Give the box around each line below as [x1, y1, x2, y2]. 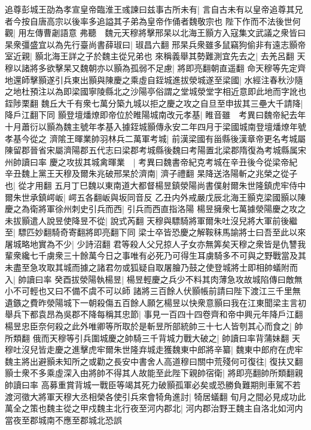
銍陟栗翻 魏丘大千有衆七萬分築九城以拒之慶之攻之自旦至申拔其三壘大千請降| [5, 96, 303, 109]
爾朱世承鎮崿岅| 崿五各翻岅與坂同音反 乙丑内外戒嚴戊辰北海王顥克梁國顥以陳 [5, 190, 306, 203]
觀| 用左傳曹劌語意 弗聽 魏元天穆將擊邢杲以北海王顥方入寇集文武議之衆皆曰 [5, 26, 306, 39]
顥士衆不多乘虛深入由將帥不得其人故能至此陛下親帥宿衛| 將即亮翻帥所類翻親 [5, 367, 303, 379]
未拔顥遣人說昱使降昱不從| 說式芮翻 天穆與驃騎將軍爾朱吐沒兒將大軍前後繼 [5, 214, 298, 226]
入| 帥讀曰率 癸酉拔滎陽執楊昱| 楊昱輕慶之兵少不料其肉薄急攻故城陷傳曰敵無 [5, 272, 303, 285]
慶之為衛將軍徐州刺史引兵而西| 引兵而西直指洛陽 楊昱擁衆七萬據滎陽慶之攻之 [5, 202, 306, 215]
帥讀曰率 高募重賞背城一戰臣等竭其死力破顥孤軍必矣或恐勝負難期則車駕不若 [5, 378, 301, 390]
